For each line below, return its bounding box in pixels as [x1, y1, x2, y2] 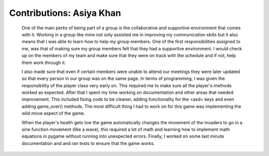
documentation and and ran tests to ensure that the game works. [21, 140, 155, 146]
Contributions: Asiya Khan [9, 7, 122, 18]
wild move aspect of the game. [21, 110, 85, 116]
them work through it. [21, 60, 66, 66]
